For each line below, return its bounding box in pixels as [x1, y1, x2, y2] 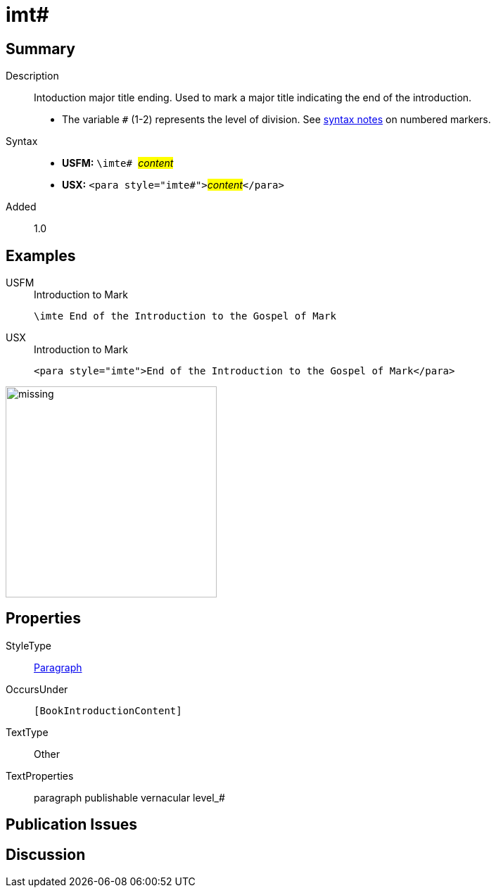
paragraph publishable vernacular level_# [34, 791, 225, 804]
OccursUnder [6, 683, 68, 695]
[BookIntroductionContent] [34, 704, 182, 716]
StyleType [6, 639, 51, 652]
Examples [6, 246, 76, 265]
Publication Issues [6, 816, 138, 834]
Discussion [6, 845, 86, 863]
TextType [6, 726, 49, 738]
